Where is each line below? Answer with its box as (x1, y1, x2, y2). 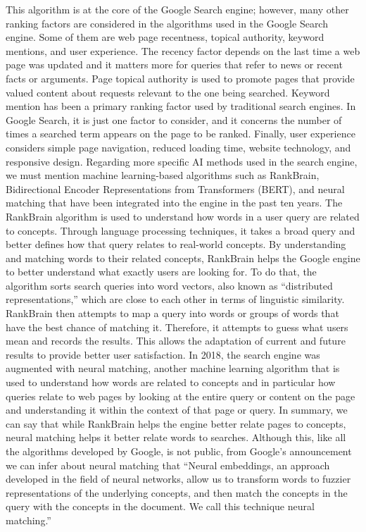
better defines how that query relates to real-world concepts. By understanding (6, 237, 346, 252)
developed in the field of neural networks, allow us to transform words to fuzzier (6, 471, 351, 486)
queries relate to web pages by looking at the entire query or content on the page (6, 388, 355, 403)
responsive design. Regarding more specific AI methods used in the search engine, (6, 154, 358, 168)
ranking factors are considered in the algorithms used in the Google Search (6, 16, 328, 30)
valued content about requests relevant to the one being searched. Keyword (6, 85, 330, 99)
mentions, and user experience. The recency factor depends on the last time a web (6, 43, 360, 58)
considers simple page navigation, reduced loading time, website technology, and (6, 140, 351, 154)
